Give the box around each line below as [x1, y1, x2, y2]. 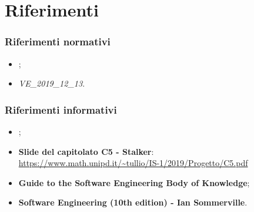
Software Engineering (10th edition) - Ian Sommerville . [18, 196, 248, 208]
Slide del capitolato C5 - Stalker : [18, 145, 154, 157]
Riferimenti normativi [5, 34, 111, 49]
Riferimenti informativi [5, 102, 117, 117]
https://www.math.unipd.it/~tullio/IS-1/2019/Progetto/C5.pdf [18, 157, 248, 169]
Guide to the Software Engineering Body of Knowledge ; [18, 176, 250, 188]
